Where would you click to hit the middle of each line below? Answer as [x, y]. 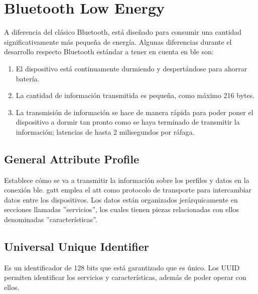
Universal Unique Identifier [77, 247]
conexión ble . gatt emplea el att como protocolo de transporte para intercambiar [128, 190]
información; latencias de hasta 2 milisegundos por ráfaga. [105, 131]
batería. [28, 78]
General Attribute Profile [72, 159]
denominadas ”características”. [51, 219]
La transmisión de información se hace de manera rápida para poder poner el [135, 112]
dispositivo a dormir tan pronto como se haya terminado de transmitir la [128, 122]
